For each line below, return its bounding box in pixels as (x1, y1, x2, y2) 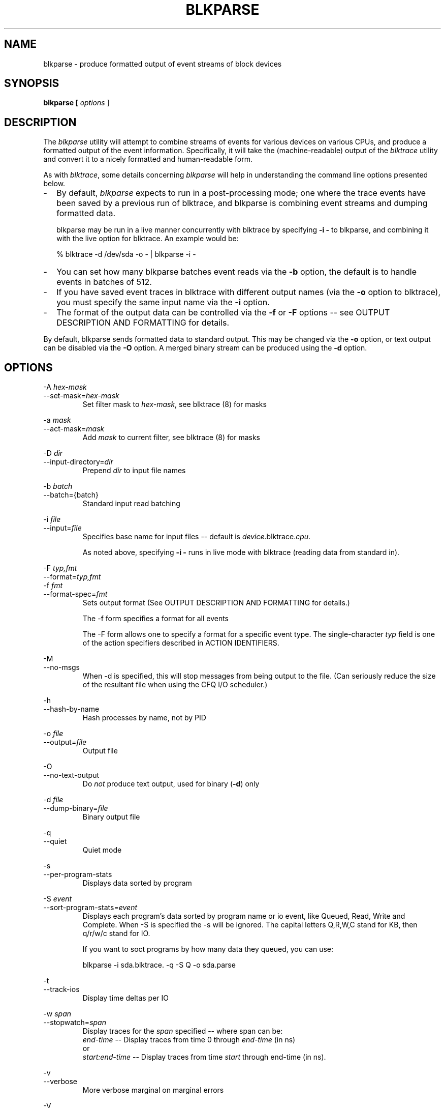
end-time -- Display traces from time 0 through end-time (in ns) (82, 1035, 296, 1044)
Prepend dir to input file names (82, 466, 186, 475)
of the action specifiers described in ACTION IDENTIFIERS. (82, 638, 279, 648)
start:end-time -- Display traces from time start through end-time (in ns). (82, 1053, 326, 1062)
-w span (43, 1009, 72, 1018)
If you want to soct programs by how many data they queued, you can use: (82, 945, 333, 954)
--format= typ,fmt (43, 572, 101, 581)
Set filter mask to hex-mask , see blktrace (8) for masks (82, 400, 267, 409)
